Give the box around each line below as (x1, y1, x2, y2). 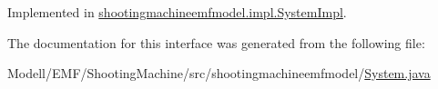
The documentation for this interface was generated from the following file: (7, 33, 425, 52)
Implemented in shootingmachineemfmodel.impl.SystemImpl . (7, 3, 347, 21)
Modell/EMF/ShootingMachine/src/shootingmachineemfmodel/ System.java (7, 64, 431, 83)
